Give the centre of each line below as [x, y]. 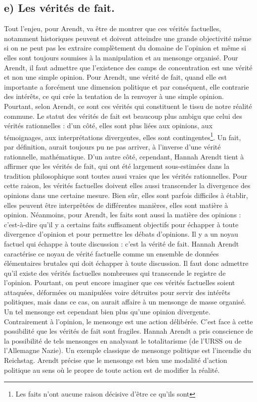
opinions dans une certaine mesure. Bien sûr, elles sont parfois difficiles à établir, [126, 195]
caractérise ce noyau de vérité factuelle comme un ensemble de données [111, 253]
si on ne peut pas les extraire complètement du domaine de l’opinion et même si [125, 48]
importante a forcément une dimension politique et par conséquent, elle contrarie [127, 86]
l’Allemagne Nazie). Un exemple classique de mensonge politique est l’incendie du [128, 350]
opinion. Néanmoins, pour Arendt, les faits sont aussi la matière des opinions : [123, 215]
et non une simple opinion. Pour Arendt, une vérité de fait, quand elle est [115, 77]
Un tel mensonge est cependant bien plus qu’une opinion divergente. [107, 312]
